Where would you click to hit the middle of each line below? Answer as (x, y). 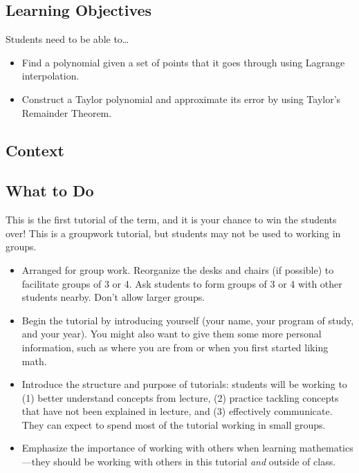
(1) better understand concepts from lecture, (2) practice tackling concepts (180, 397)
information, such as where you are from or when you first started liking (175, 347)
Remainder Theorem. (67, 112)
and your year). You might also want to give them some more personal (172, 334)
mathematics (326, 448)
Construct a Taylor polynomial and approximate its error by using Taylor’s (181, 99)
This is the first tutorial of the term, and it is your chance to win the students (171, 220)
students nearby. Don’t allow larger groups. (113, 297)
